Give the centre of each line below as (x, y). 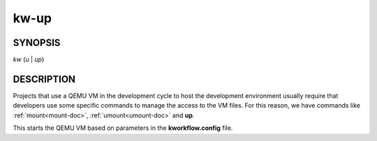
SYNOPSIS (37, 43)
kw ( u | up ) (29, 60)
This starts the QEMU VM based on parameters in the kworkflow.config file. (123, 128)
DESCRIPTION (44, 79)
